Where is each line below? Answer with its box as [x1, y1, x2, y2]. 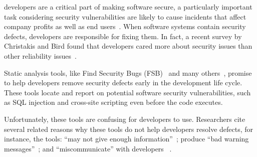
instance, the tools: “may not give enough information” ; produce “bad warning [4, 133, 249, 144]
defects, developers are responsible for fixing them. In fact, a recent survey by [4, 31, 242, 41]
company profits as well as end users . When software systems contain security [4, 21, 246, 32]
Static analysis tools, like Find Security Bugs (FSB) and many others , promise [4, 67, 252, 78]
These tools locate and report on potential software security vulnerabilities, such [4, 87, 251, 97]
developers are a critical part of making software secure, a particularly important [4, 2, 252, 12]
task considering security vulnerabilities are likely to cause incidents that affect [4, 11, 246, 22]
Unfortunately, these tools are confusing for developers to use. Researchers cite [4, 113, 245, 124]
